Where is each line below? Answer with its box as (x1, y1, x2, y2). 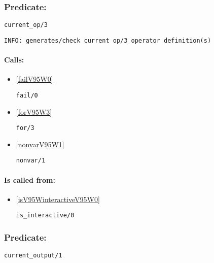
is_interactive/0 (16, 212, 75, 219)
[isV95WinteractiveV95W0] (16, 193, 100, 204)
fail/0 (16, 91, 38, 99)
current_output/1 (4, 252, 62, 259)
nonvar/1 (16, 157, 46, 165)
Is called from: (4, 174, 55, 185)
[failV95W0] (16, 74, 53, 84)
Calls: (4, 54, 24, 65)
